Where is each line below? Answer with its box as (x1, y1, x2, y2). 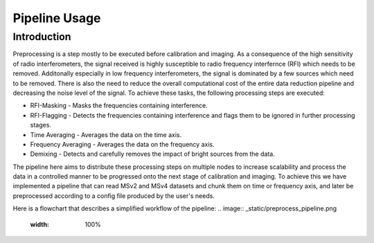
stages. (30, 121, 52, 129)
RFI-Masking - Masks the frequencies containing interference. (30, 101, 208, 110)
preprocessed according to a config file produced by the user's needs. (12, 191, 215, 200)
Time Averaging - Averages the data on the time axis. (30, 130, 182, 138)
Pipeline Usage (12, 10, 101, 26)
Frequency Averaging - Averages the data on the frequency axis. (30, 140, 215, 148)
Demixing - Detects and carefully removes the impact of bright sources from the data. (30, 150, 275, 159)
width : (30, 220, 50, 228)
